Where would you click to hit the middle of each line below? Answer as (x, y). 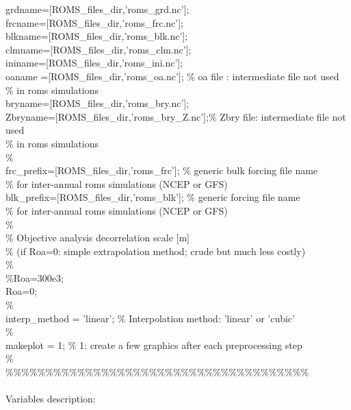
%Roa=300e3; (35, 277)
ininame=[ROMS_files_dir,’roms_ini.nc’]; (94, 63)
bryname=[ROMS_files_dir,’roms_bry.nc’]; (97, 103)
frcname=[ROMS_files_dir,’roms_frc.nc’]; (94, 22)
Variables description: (51, 399)
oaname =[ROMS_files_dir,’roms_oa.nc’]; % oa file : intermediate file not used (172, 76)
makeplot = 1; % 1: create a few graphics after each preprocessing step (154, 345)
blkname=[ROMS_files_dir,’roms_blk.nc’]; (97, 36)
